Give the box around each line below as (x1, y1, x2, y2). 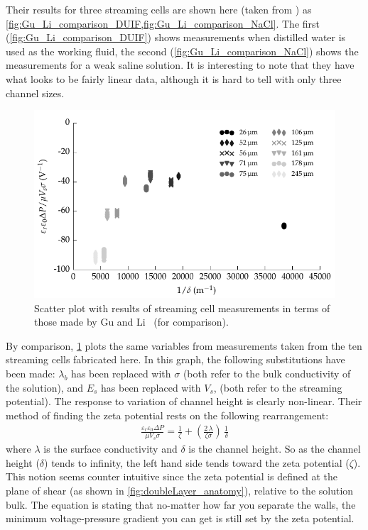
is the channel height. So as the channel (188, 441, 361, 456)
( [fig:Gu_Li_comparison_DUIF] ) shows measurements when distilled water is (6, 30, 346, 45)
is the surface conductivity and (43, 441, 178, 456)
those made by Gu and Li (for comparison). (34, 314, 229, 329)
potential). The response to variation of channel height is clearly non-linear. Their (6, 394, 362, 409)
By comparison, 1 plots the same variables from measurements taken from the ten (6, 338, 362, 353)
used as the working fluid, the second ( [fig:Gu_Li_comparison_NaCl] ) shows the (6, 43, 359, 58)
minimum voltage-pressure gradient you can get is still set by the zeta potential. (6, 511, 355, 526)
